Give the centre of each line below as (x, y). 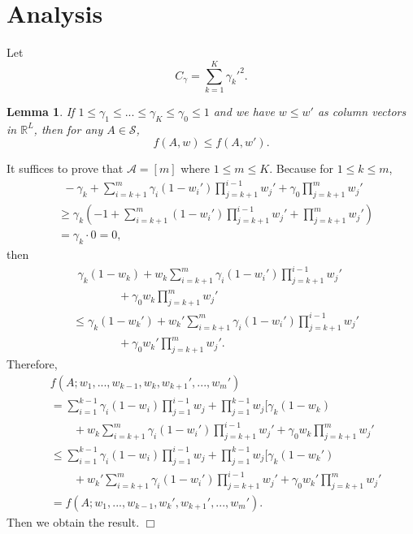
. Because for (302, 168)
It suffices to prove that (65, 168)
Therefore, (32, 363)
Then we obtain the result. (73, 521)
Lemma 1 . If (41, 111)
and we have (244, 111)
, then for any (68, 129)
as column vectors (362, 111)
